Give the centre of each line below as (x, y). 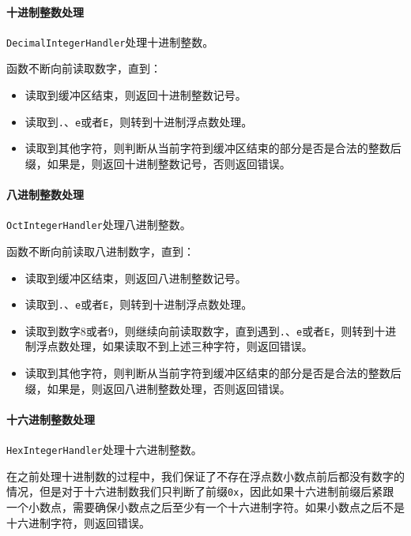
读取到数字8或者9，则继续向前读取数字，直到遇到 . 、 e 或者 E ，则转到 (200, 330)
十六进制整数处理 (51, 419)
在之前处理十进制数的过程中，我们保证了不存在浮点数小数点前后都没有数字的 (205, 476)
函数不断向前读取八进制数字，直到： (100, 251)
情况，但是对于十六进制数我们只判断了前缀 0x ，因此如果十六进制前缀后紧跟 (200, 491)
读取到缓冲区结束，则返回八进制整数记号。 (136, 277)
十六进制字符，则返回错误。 (78, 522)
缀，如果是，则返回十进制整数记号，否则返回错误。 (158, 163)
